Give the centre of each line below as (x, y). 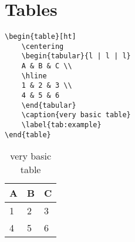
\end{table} (28, 135)
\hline (34, 76)
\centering (43, 46)
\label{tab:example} (61, 125)
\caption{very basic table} (76, 115)
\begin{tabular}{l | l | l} (76, 56)
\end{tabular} (49, 105)
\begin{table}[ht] (41, 37)
